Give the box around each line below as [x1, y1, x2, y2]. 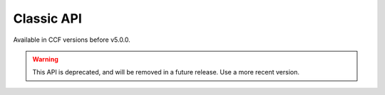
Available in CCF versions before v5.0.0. [13, 35, 131, 44]
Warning [32, 55, 58, 63]
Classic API [13, 11, 82, 26]
